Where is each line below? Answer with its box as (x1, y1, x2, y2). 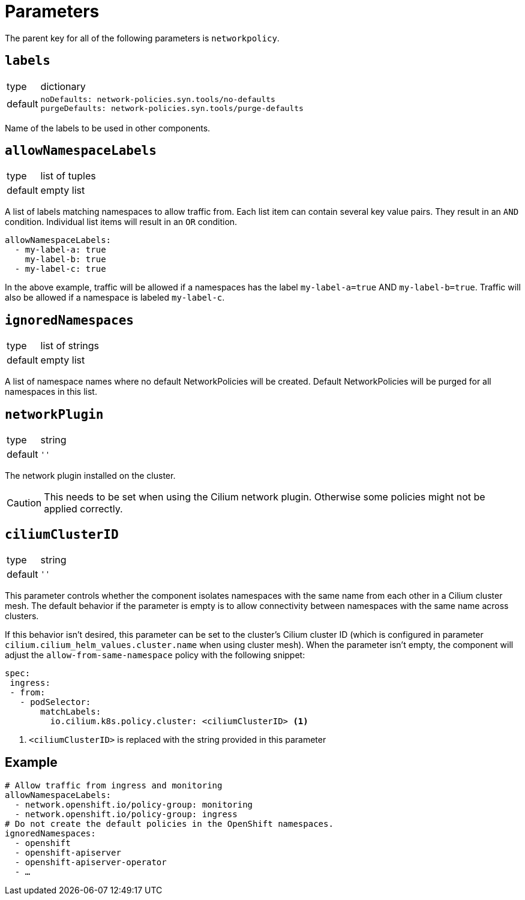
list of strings (40, 340, 99, 352)
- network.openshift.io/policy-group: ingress (14, 809, 238, 819)
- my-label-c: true (14, 264, 106, 274)
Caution (7, 497, 42, 509)
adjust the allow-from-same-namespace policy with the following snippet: (5, 649, 305, 660)
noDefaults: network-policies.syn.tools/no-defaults (40, 94, 275, 104)
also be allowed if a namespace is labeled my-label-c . (5, 292, 225, 303)
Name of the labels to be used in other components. (5, 122, 211, 133)
